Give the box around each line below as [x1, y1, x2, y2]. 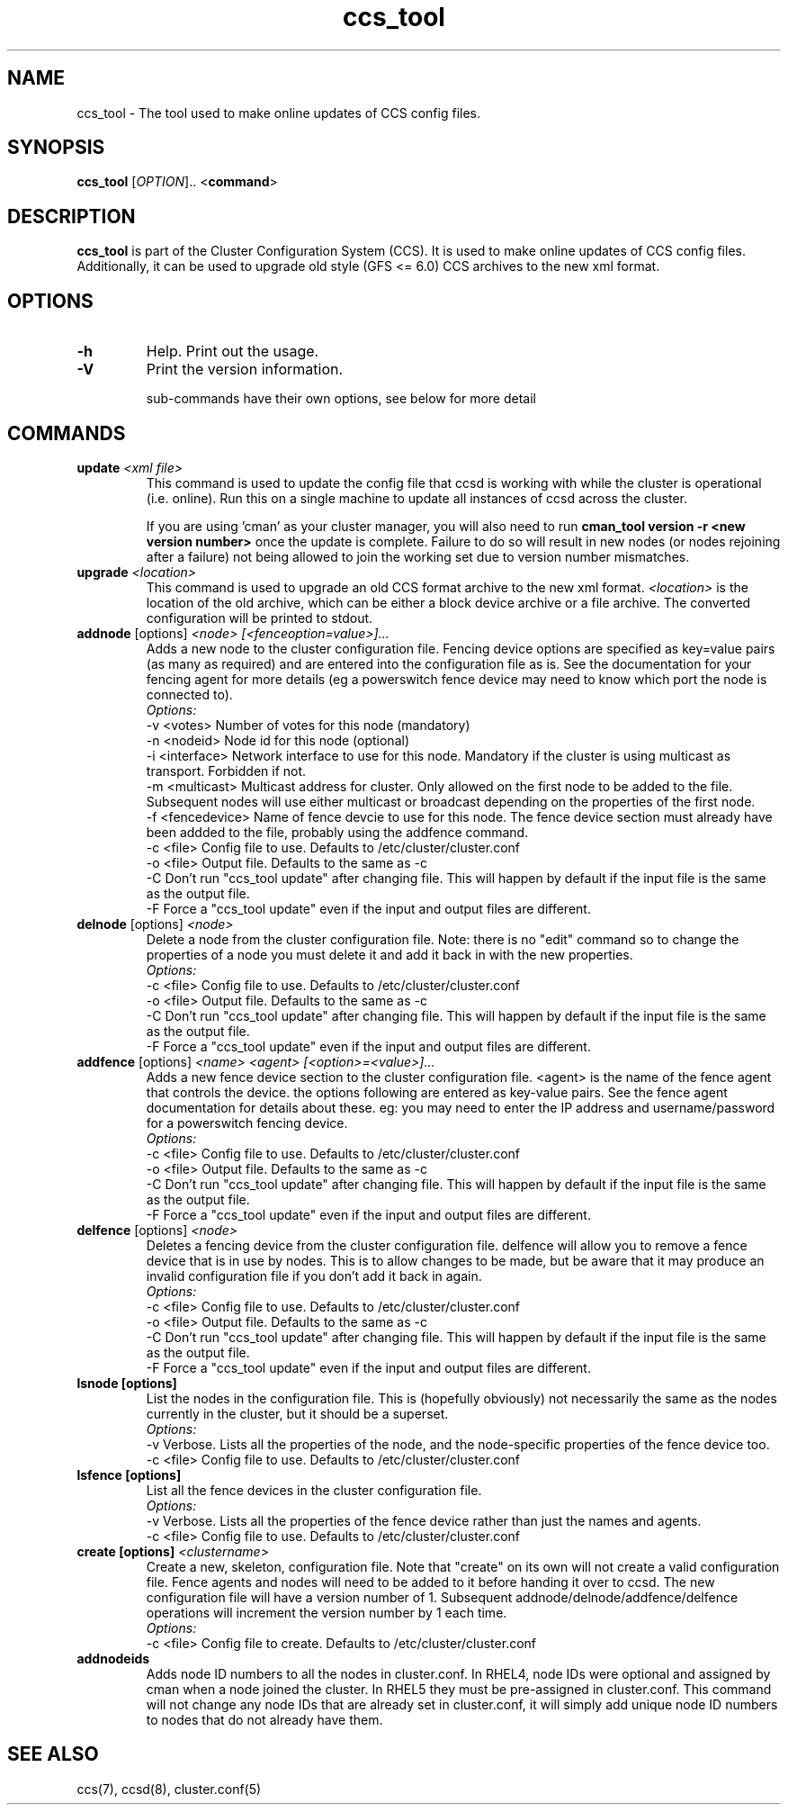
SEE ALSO [7, 1743, 99, 1766]
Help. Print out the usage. [146, 342, 319, 361]
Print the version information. [146, 360, 344, 379]
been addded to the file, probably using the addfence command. [146, 824, 529, 840]
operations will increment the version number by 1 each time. [146, 1604, 507, 1620]
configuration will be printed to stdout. [146, 609, 373, 626]
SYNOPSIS [7, 136, 105, 159]
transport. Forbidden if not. [146, 762, 307, 779]
